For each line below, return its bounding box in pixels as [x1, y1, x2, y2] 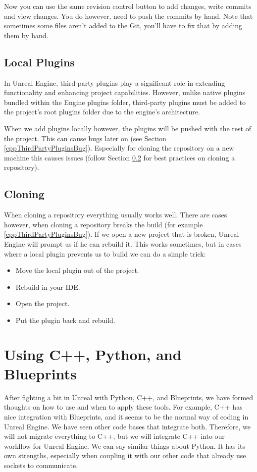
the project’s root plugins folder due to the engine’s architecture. [4, 106, 200, 117]
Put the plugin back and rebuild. [15, 315, 115, 325]
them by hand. [4, 30, 49, 40]
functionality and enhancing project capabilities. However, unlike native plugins [4, 87, 246, 98]
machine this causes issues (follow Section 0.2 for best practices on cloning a [4, 152, 235, 162]
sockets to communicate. [4, 460, 78, 470]
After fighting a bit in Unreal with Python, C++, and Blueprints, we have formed [4, 392, 254, 402]
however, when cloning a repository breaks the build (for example [4, 219, 203, 229]
